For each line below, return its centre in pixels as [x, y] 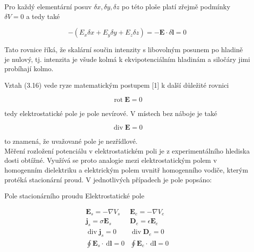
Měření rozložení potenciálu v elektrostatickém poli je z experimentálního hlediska [127, 150]
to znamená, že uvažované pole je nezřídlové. [71, 141]
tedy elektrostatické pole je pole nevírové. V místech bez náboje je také [111, 113]
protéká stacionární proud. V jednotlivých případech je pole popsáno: [108, 179]
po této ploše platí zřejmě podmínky [176, 6]
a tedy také [43, 16]
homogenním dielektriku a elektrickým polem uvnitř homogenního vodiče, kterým [126, 169]
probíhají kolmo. [29, 68]
